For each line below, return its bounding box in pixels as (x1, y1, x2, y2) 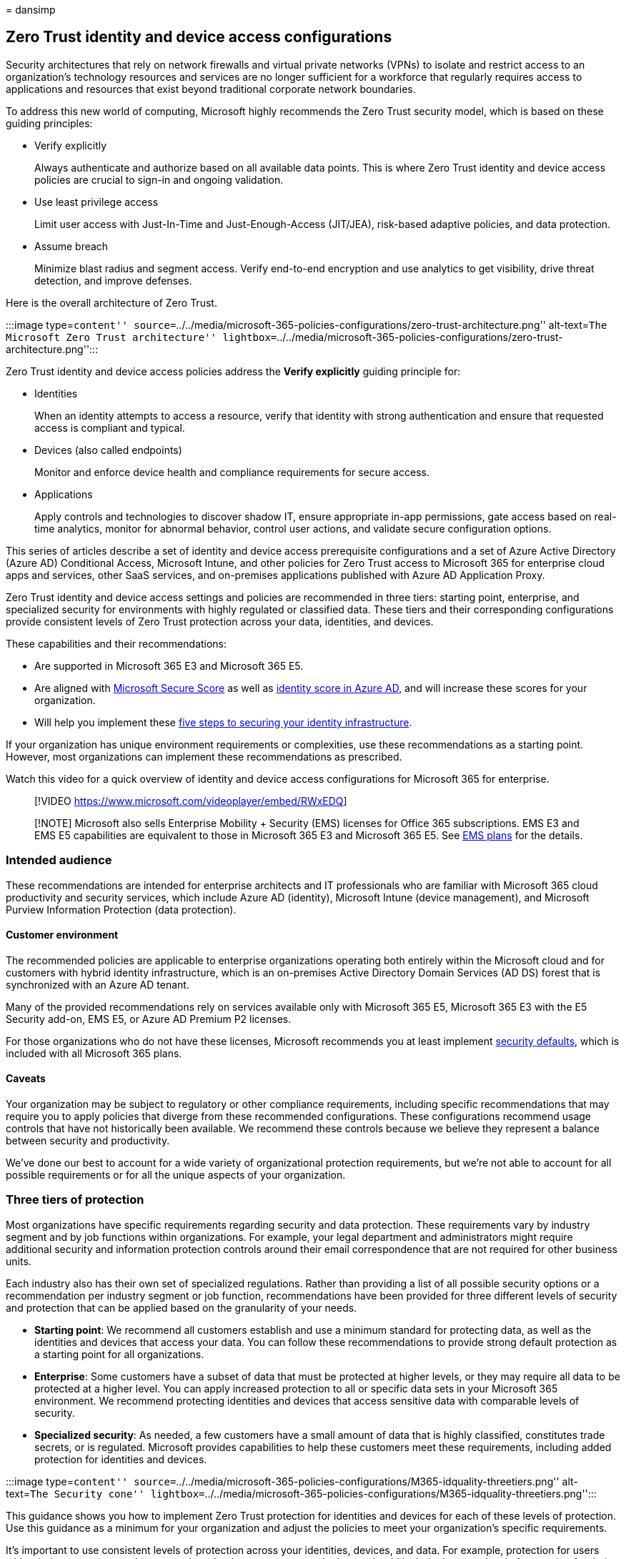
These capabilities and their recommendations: (6, 637, 227, 650)
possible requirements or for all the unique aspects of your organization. (6, 1169, 346, 1182)
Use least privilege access (34, 195, 159, 208)
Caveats (6, 1072, 46, 1085)
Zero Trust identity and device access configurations (6, 28, 392, 46)
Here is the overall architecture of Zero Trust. (6, 296, 217, 309)
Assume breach (34, 239, 109, 252)
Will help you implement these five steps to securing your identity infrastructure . (34, 716, 412, 728)
